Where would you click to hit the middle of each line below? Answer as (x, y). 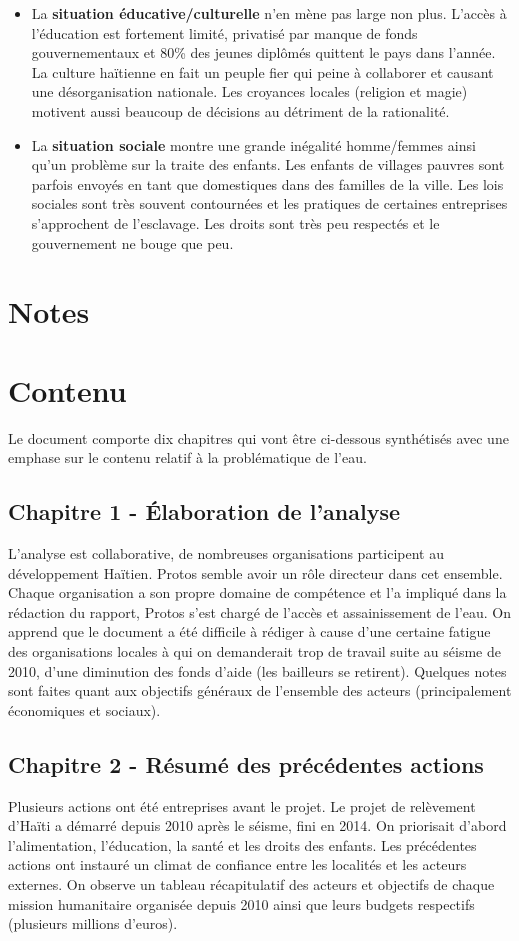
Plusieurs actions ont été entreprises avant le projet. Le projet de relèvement (242, 805)
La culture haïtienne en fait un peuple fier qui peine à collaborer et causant (262, 71)
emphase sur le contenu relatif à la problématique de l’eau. (187, 457)
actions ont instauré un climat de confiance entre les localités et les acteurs (237, 864)
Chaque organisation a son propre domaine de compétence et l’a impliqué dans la (257, 592)
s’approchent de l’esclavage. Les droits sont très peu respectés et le (235, 222)
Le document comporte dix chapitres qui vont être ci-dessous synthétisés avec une (258, 437)
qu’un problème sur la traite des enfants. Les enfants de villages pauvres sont (268, 164)
